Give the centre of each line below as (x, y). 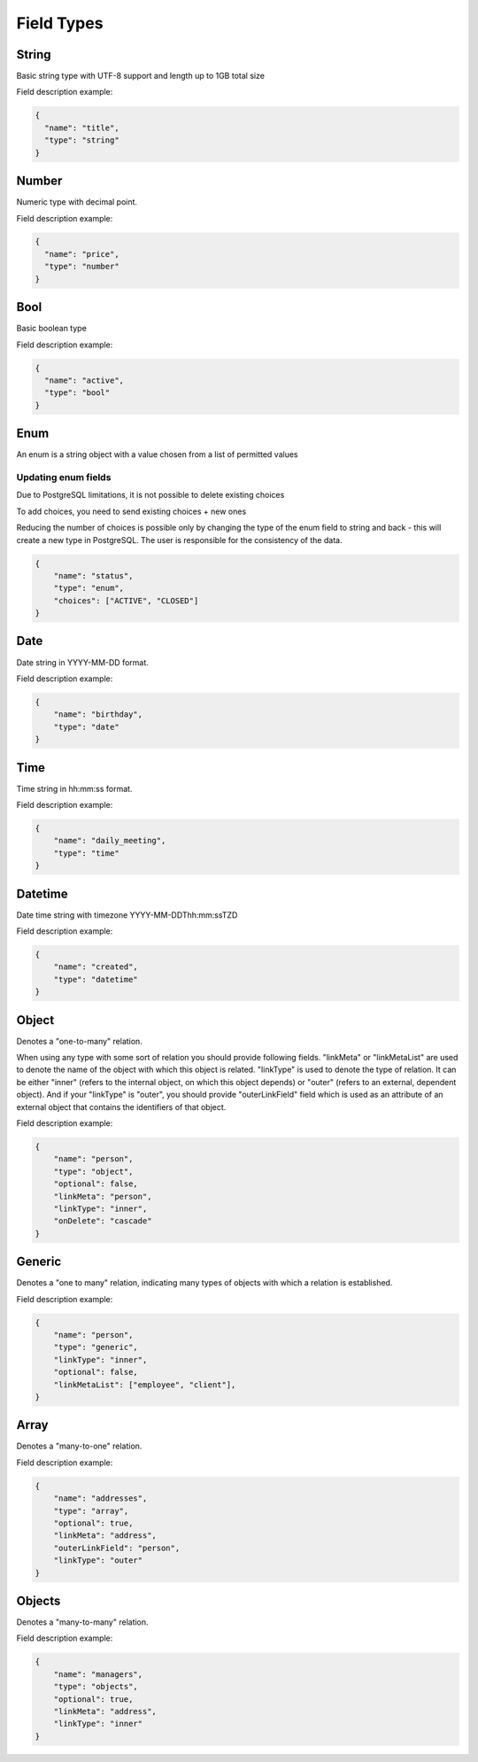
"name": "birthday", (98, 714)
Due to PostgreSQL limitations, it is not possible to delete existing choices (150, 495)
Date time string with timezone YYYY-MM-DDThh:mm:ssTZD (127, 915)
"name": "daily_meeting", (110, 841)
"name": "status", (93, 575)
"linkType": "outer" (98, 1560)
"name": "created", (96, 967)
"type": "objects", (96, 1687)
